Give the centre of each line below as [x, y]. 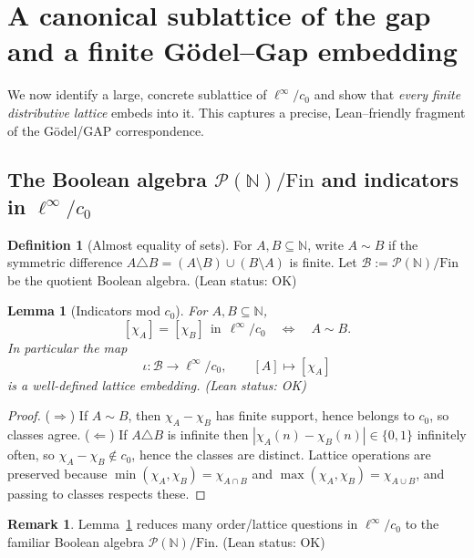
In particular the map [67, 348]
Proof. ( [29, 415]
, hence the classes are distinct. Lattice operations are [281, 455]
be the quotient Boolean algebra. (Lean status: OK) [152, 279]
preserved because [57, 473]
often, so [31, 455]
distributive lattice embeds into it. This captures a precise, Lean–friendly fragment [237, 112]
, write [325, 244]
